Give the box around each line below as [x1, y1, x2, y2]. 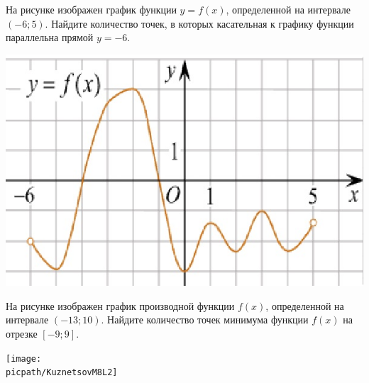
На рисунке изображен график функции [6, 2, 177, 16]
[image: [6, 353, 42, 364]
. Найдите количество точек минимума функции [101, 312, 309, 327]
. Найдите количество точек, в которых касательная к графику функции [45, 16, 354, 30]
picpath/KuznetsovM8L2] [6, 367, 118, 378]
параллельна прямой [6, 30, 94, 45]
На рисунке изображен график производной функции [6, 298, 235, 313]
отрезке [6, 326, 38, 340]
